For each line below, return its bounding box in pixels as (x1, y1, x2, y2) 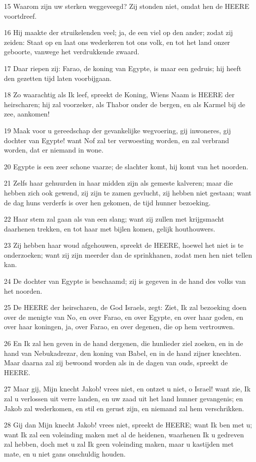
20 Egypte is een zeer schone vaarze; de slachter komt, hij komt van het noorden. (4, 161, 249, 171)
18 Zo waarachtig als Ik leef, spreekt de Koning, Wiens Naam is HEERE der (4, 89, 235, 100)
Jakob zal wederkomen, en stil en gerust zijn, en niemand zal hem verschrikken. (4, 403, 244, 413)
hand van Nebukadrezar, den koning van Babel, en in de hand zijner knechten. (4, 347, 242, 358)
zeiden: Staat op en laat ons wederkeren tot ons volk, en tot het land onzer (4, 37, 230, 47)
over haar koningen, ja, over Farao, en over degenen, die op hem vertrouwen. (4, 321, 235, 332)
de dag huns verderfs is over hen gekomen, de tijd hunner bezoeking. (4, 197, 211, 207)
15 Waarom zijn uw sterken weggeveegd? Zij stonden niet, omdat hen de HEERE (4, 1, 250, 11)
